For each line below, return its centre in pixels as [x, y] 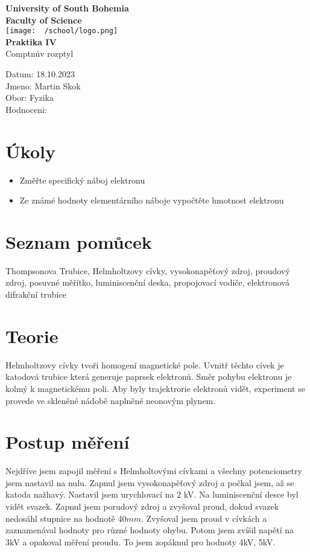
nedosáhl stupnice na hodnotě [60, 518]
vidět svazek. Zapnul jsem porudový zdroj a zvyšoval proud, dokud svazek [142, 506]
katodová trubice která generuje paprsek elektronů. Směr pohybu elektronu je [149, 377]
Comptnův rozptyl [40, 53]
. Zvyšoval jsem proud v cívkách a [204, 518]
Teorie [32, 335]
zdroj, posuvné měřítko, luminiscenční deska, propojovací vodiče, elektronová [147, 282]
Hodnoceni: [26, 109]
